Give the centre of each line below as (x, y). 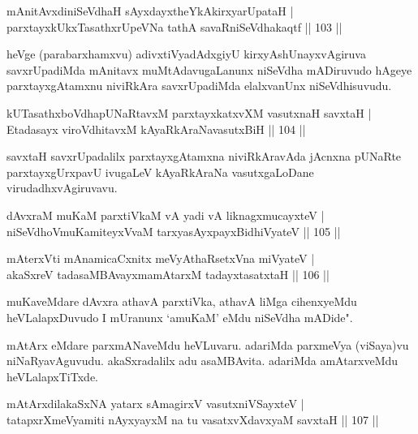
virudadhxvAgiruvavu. (62, 188)
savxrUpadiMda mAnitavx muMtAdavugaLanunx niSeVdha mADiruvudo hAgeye (209, 69)
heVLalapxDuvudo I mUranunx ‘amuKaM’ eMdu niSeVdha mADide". (180, 317)
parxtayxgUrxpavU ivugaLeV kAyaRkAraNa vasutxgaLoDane (160, 172)
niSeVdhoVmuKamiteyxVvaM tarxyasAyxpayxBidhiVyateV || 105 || (174, 231)
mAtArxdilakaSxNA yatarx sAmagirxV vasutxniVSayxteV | (155, 404)
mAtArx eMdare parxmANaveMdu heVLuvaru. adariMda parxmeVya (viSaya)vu (208, 344)
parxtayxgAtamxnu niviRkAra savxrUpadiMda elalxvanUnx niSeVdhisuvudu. (199, 86)
